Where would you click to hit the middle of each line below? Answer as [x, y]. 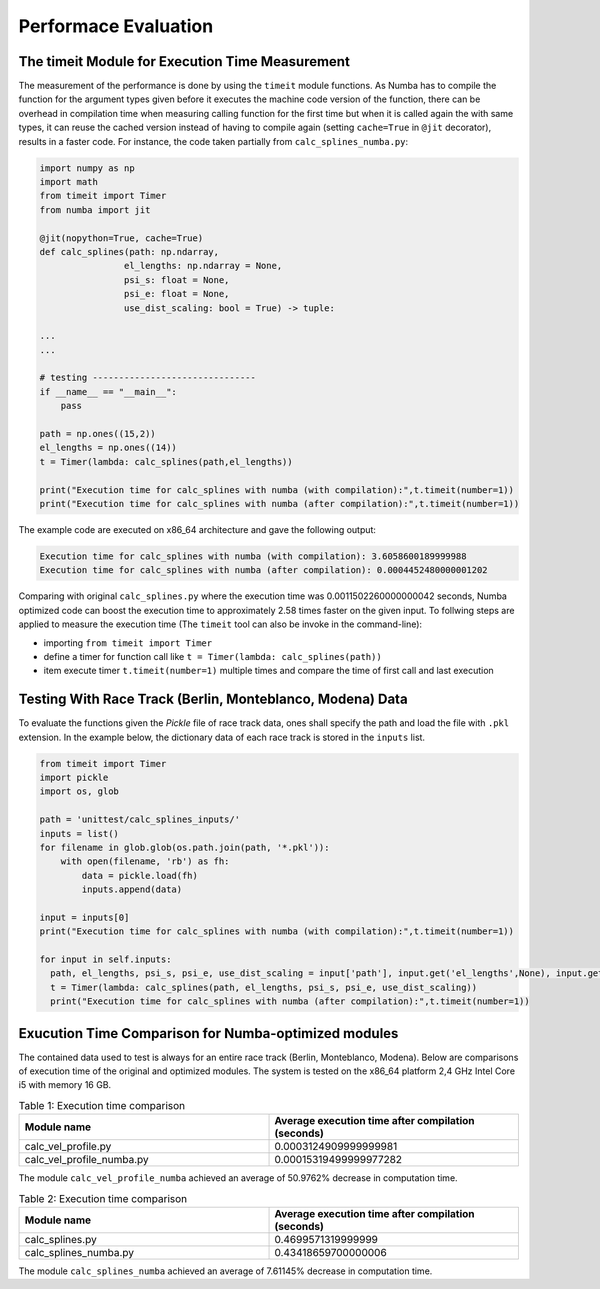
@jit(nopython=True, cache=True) [121, 238]
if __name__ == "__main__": [108, 391]
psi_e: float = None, [176, 294]
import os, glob [79, 791]
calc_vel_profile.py [68, 1147]
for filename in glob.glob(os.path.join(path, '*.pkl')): [184, 847]
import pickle [74, 777]
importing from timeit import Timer [128, 642]
